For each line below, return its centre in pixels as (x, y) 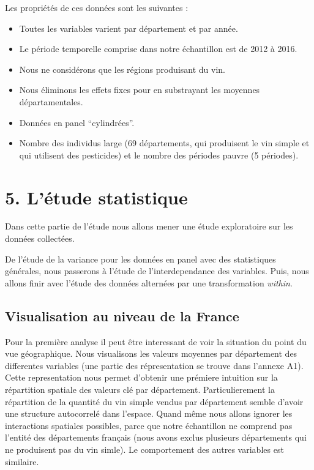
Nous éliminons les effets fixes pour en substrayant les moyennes (140, 90)
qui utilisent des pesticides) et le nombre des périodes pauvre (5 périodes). (159, 155)
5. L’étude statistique (96, 197)
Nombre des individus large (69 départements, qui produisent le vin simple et (164, 143)
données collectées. (40, 238)
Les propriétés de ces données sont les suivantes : (97, 7)
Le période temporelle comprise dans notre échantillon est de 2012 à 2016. (158, 49)
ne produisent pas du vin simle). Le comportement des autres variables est (144, 449)
